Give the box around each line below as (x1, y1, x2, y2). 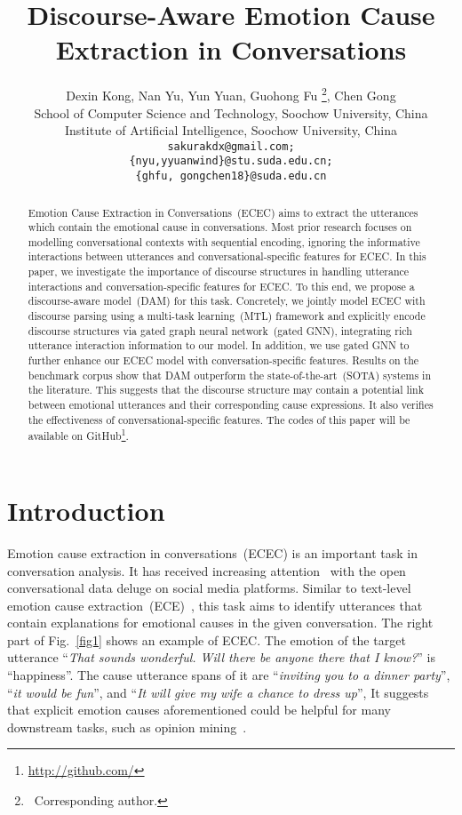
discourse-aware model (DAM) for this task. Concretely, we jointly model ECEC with (28, 293, 426, 308)
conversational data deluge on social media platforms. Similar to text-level (7, 579, 411, 597)
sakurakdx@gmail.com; (167, 140, 295, 153)
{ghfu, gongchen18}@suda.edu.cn (135, 170, 327, 183)
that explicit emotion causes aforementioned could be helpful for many (7, 700, 391, 719)
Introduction (7, 491, 165, 528)
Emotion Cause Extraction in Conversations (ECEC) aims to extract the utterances (28, 204, 418, 220)
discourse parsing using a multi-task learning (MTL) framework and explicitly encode (28, 308, 426, 324)
